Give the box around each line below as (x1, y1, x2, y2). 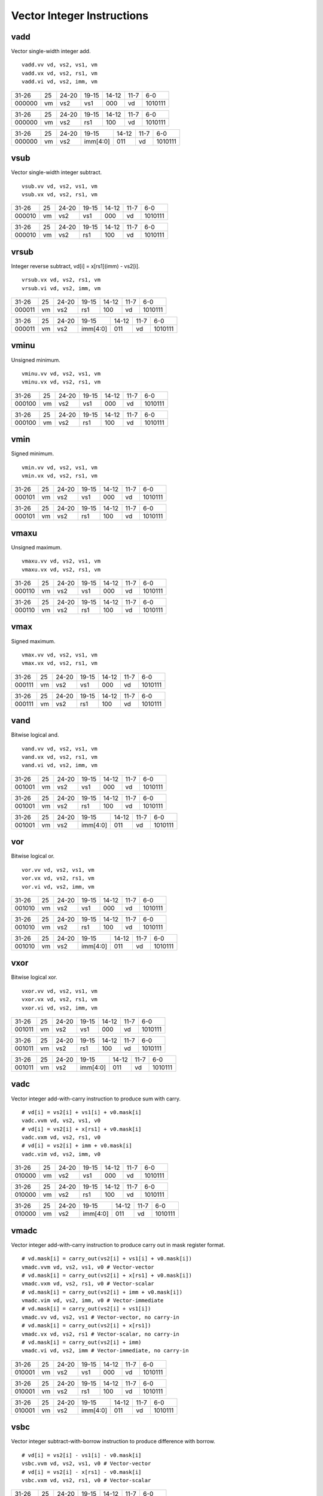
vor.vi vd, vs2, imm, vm (22, 883, 95, 890)
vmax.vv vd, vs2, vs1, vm (22, 651, 98, 658)
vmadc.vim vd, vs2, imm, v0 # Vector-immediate (22, 1297, 164, 1304)
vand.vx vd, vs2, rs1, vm (22, 754, 98, 761)
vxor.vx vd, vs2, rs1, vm (22, 996, 98, 1003)
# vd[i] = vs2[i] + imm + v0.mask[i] (22, 1142, 133, 1149)
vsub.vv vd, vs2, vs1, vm (22, 183, 98, 190)
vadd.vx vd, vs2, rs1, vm (22, 69, 98, 77)
